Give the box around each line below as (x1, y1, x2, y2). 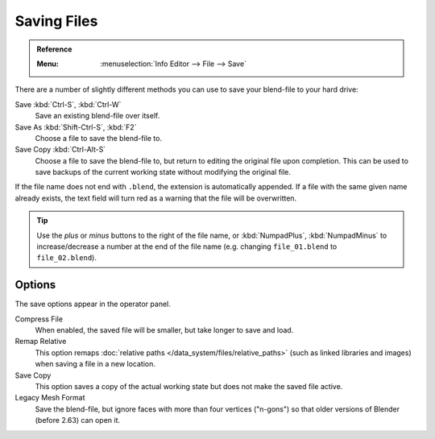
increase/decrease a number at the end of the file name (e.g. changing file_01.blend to (36, 242, 338, 251)
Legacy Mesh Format (14, 393, 85, 403)
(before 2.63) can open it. (35, 416, 121, 425)
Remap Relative (14, 337, 67, 346)
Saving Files (14, 12, 98, 30)
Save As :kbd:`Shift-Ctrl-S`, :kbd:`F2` (14, 122, 137, 132)
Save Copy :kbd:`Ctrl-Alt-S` (14, 145, 106, 155)
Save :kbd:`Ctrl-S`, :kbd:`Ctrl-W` (14, 99, 122, 109)
